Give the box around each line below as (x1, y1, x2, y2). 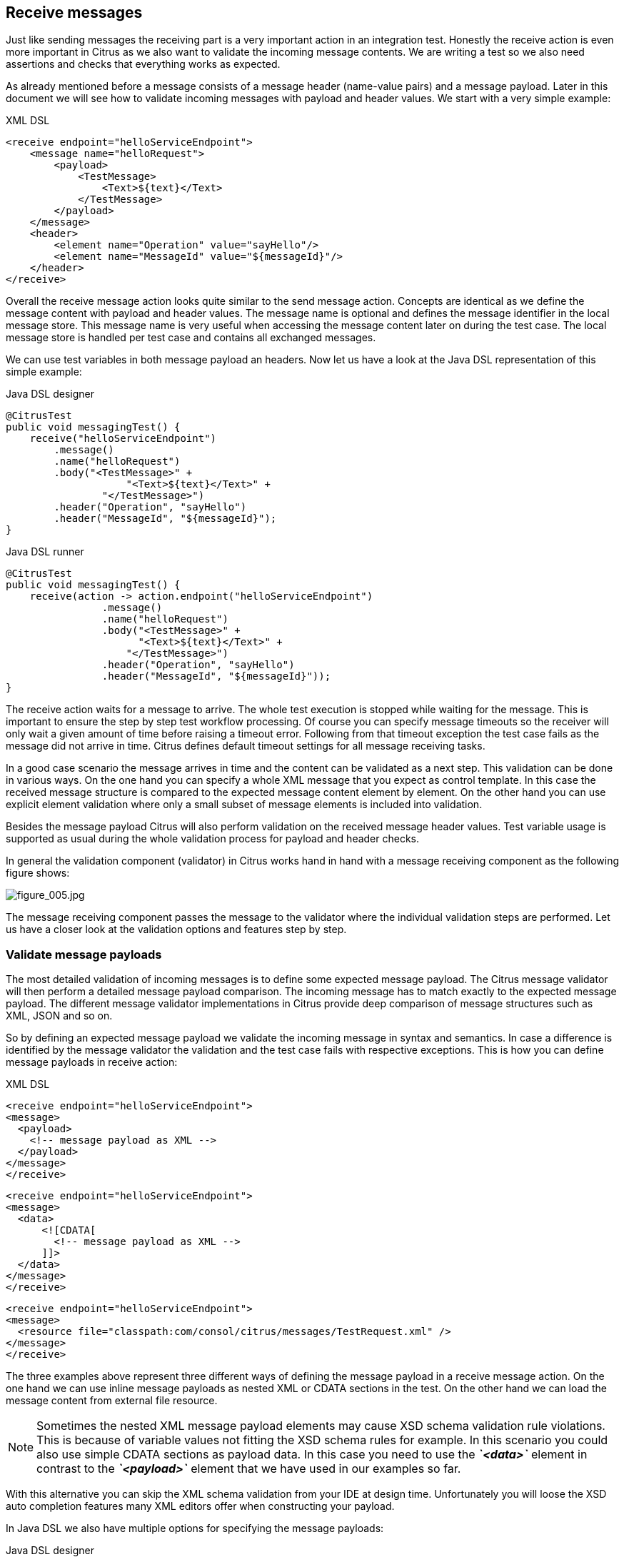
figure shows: (6, 867, 70, 880)
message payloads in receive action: (6, 1056, 178, 1069)
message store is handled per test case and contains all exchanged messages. (6, 331, 376, 344)
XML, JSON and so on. (6, 1009, 113, 1022)
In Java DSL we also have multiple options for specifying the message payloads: (6, 1522, 384, 1535)
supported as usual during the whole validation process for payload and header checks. (6, 832, 420, 845)
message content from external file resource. (6, 1394, 218, 1407)
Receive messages (6, 4, 143, 21)
